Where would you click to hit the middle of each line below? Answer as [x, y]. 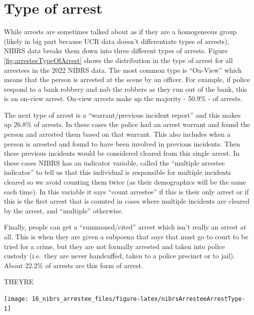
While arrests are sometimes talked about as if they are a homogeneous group [120, 31]
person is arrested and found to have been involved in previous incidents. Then [122, 143]
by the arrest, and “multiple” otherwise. [64, 210]
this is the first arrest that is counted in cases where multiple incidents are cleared [127, 201]
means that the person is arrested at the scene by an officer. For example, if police [127, 79]
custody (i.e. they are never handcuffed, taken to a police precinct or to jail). [120, 256]
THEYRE [19, 282]
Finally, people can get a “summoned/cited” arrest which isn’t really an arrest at [125, 227]
